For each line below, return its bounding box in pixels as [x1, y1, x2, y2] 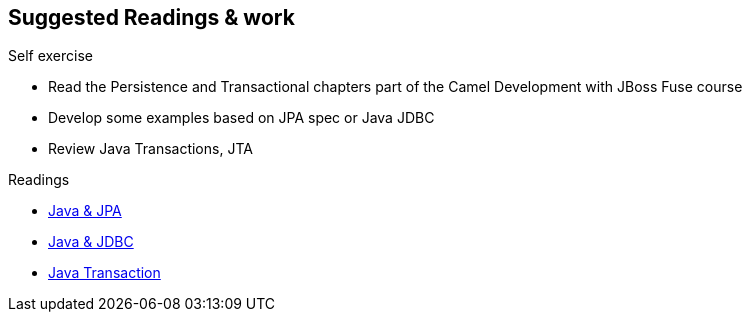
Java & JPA [48, 202, 122, 220]
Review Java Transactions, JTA [48, 140, 253, 158]
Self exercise [8, 47, 93, 65]
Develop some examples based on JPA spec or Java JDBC [48, 109, 435, 127]
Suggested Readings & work [8, 5, 295, 30]
